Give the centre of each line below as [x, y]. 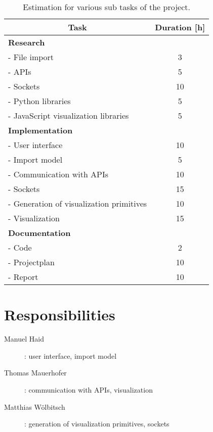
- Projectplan [31, 262]
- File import [31, 57]
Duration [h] [180, 27]
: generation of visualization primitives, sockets [97, 424]
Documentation [39, 233]
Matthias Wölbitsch [35, 406]
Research [27, 42]
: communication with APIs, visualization [89, 389]
